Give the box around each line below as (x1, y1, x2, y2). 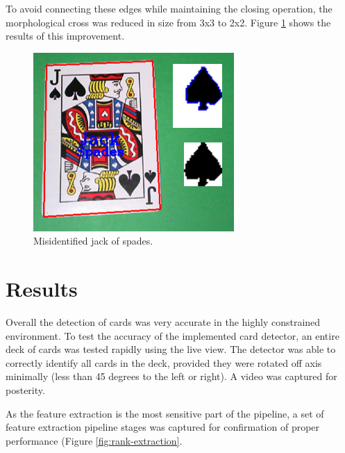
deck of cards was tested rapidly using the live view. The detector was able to (6, 342, 336, 356)
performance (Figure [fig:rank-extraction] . (6, 433, 183, 447)
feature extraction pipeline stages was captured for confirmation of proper (6, 420, 320, 434)
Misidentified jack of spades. (33, 233, 153, 248)
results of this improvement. (6, 28, 125, 43)
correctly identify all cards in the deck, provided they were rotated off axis (6, 355, 322, 370)
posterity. (6, 383, 45, 397)
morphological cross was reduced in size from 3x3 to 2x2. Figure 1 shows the (6, 15, 331, 29)
